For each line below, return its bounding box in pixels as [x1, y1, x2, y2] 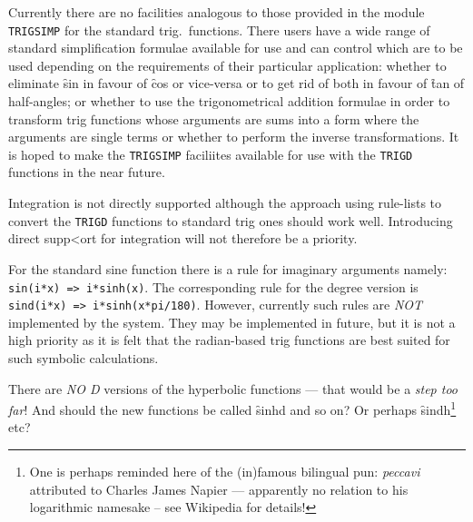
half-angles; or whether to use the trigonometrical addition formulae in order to [8, 92, 450, 111]
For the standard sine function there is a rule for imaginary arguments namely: [8, 259, 448, 278]
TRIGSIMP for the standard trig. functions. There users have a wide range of [8, 20, 430, 39]
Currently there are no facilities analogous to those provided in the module [8, 3, 425, 21]
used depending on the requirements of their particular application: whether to [8, 55, 447, 74]
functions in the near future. [8, 163, 165, 182]
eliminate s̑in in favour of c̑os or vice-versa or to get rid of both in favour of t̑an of [8, 74, 465, 93]
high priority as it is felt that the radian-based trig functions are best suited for [8, 330, 450, 350]
